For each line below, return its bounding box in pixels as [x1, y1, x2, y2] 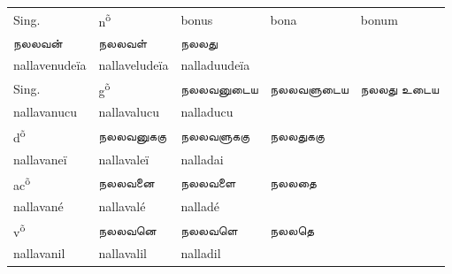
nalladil [180, 244, 221, 263]
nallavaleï [98, 149, 149, 168]
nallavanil [13, 244, 65, 263]
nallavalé [98, 197, 146, 216]
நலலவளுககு [180, 126, 250, 145]
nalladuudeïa [180, 56, 250, 74]
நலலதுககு [270, 126, 325, 145]
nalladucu [180, 103, 234, 121]
